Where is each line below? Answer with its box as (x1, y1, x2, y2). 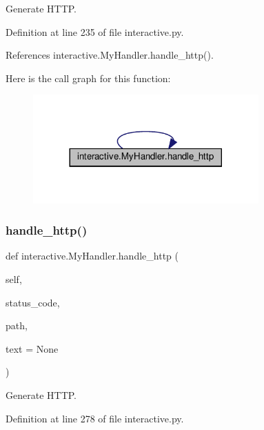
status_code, (6, 295, 60, 309)
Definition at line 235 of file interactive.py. (6, 24, 184, 39)
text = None (6, 341, 59, 355)
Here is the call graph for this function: (6, 70, 171, 85)
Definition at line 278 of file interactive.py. (6, 411, 184, 425)
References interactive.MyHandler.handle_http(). (6, 48, 214, 62)
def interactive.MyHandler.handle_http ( (6, 248, 179, 263)
